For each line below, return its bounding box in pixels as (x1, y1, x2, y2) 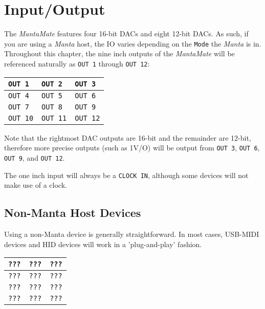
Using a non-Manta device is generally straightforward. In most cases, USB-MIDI (4, 228, 259, 239)
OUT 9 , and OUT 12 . (4, 152, 65, 163)
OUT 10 (8, 114, 34, 122)
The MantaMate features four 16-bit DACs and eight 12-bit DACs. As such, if (4, 28, 249, 39)
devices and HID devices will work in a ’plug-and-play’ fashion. (4, 238, 202, 249)
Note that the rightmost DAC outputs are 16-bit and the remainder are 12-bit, (4, 132, 251, 143)
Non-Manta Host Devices (4, 205, 141, 220)
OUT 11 (41, 114, 67, 122)
